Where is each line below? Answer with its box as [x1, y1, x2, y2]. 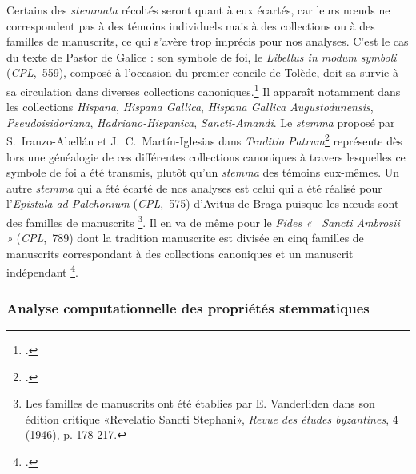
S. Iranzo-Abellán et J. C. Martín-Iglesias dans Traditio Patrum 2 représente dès [6, 130, 402, 149]
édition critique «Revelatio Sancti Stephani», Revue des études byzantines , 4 [25, 410, 398, 427]
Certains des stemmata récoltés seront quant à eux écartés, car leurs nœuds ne [6, 2, 390, 18]
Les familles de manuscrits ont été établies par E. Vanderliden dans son [25, 395, 375, 412]
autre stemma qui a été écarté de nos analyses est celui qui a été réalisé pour [6, 179, 382, 196]
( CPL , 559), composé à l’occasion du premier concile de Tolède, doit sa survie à [6, 64, 398, 81]
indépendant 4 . [6, 261, 78, 281]
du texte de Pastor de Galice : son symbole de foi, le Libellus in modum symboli [6, 48, 397, 65]
